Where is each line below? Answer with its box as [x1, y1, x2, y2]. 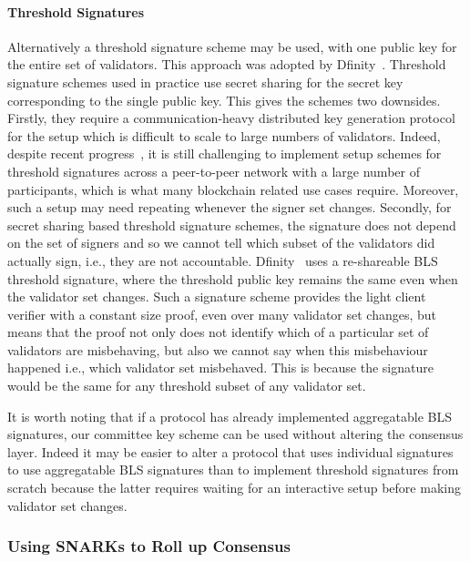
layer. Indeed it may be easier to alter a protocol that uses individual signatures [7, 442, 454, 461]
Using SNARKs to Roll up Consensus [7, 535, 291, 557]
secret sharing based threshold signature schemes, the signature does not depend [7, 215, 456, 234]
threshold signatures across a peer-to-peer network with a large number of [7, 161, 420, 180]
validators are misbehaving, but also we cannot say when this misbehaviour [7, 340, 428, 359]
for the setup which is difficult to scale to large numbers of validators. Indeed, [7, 126, 441, 145]
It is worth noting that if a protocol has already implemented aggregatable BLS [7, 406, 452, 425]
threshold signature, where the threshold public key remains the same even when [7, 269, 458, 288]
